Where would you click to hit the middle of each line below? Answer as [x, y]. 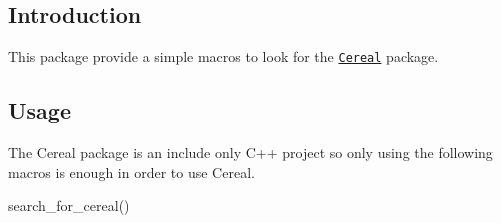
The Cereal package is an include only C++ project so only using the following [250, 152]
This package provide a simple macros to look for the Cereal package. [223, 56]
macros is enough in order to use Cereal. [131, 171]
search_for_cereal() [69, 205]
